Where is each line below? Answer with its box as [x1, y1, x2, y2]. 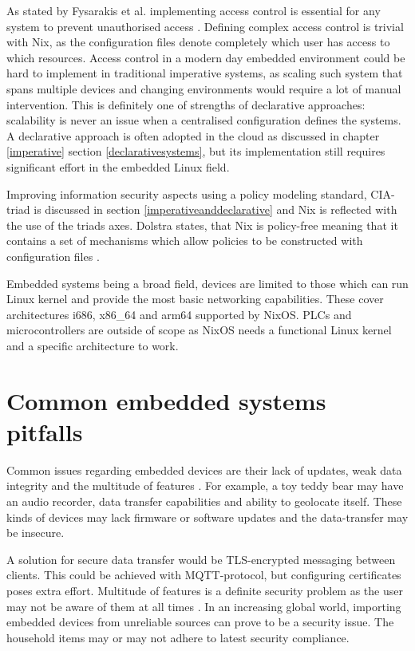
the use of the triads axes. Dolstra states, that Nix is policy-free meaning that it [6, 216, 398, 233]
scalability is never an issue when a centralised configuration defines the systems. [6, 112, 401, 128]
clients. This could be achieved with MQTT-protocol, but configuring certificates [6, 566, 401, 583]
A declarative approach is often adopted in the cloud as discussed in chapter [6, 127, 380, 144]
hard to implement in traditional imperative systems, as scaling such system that [6, 65, 403, 81]
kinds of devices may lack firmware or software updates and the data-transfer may [6, 508, 409, 525]
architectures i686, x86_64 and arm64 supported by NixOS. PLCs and [6, 306, 352, 322]
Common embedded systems [6, 384, 326, 416]
